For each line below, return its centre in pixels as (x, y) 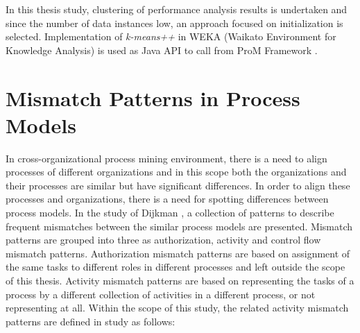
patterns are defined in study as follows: (91, 321)
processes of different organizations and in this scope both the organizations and (176, 172)
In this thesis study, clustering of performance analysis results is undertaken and (177, 9)
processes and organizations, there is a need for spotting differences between (167, 199)
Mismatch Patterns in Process (153, 97)
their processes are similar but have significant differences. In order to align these (178, 185)
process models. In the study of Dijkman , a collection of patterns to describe (170, 213)
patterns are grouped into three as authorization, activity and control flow (163, 240)
